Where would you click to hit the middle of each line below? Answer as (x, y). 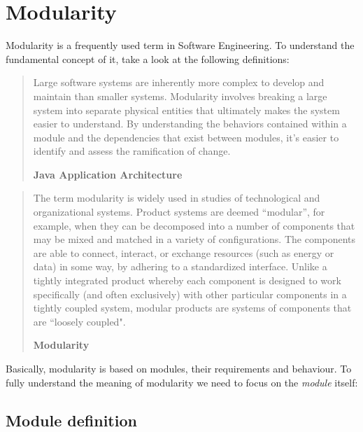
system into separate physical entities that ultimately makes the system (186, 110)
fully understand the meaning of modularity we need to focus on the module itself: (182, 382)
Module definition (71, 420)
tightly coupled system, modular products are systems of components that (192, 308)
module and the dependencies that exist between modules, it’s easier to (186, 137)
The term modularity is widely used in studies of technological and (177, 198)
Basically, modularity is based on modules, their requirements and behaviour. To (179, 368)
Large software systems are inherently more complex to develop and (179, 82)
